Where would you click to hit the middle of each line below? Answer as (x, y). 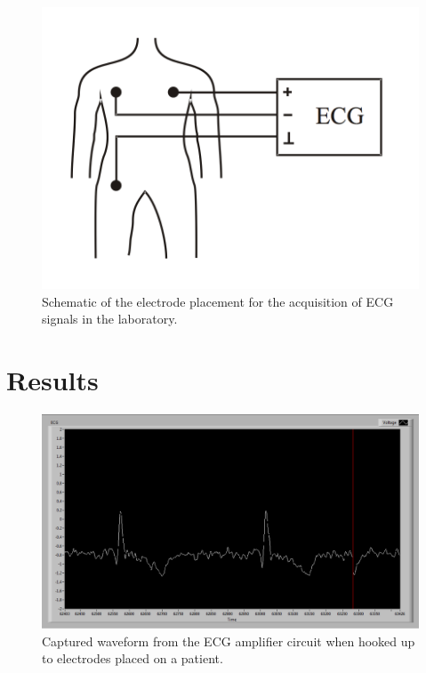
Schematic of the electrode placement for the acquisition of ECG (218, 301)
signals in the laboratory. (110, 319)
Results (52, 379)
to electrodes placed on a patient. (133, 658)
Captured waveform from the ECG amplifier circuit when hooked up (229, 641)
